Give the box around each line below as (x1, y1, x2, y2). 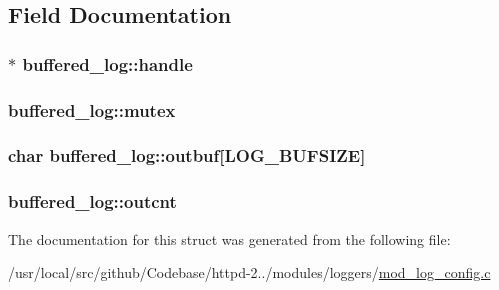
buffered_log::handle (22, 51, 193, 76)
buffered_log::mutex (8, 97, 176, 122)
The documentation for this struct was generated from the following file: (8, 228, 451, 249)
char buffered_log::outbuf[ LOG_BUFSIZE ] (8, 143, 366, 168)
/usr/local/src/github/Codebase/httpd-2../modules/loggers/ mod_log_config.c (8, 262, 491, 283)
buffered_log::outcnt (8, 189, 177, 214)
